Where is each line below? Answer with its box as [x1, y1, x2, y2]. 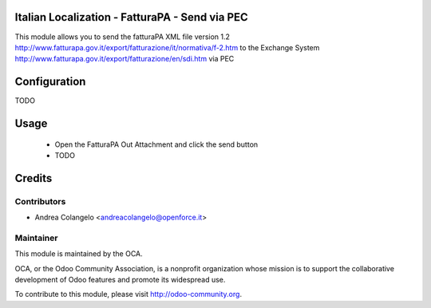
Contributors [14, 195, 66, 207]
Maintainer [14, 232, 58, 243]
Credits [14, 172, 53, 185]
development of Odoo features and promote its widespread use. [14, 275, 226, 285]
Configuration [14, 75, 86, 89]
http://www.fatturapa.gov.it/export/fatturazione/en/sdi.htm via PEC [14, 54, 235, 64]
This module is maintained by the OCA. [14, 249, 143, 259]
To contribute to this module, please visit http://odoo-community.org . [14, 290, 243, 299]
